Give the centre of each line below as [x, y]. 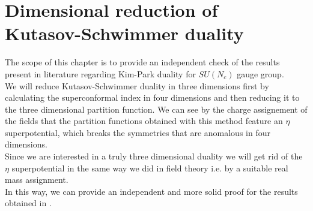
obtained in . [28, 203]
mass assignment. [37, 180]
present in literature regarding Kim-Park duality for [100, 73]
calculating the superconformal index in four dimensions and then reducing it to [152, 97]
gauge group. [260, 73]
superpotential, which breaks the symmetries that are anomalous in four [138, 132]
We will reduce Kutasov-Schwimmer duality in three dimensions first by [137, 85]
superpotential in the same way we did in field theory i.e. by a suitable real [150, 168]
